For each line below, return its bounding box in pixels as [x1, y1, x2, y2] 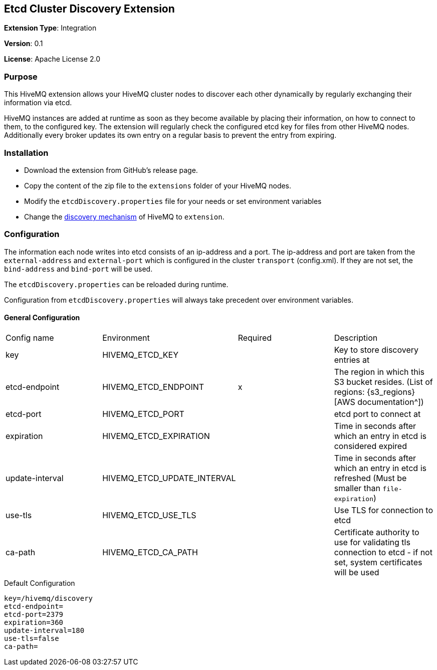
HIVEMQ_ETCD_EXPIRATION [102, 430, 210, 441]
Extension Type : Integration [4, 24, 97, 33]
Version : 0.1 [4, 39, 43, 48]
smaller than [334, 483, 380, 493]
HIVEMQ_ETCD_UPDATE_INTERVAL [102, 473, 236, 483]
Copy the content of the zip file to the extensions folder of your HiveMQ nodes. [24, 181, 292, 190]
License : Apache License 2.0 [4, 55, 101, 64]
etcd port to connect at [334, 408, 421, 419]
